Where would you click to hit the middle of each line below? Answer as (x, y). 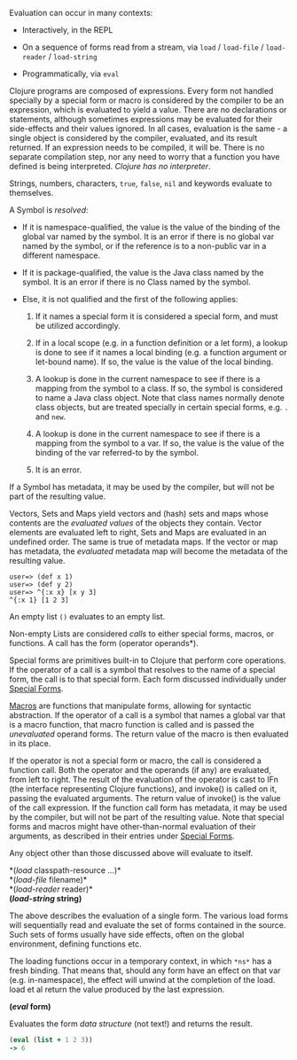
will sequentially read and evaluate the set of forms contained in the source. (148, 925)
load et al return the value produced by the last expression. (117, 989)
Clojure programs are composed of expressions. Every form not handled (141, 91)
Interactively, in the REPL (67, 30)
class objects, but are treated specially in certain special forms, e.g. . (162, 407)
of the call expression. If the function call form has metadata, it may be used (148, 807)
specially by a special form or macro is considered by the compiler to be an (147, 100)
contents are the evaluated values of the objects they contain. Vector (136, 523)
